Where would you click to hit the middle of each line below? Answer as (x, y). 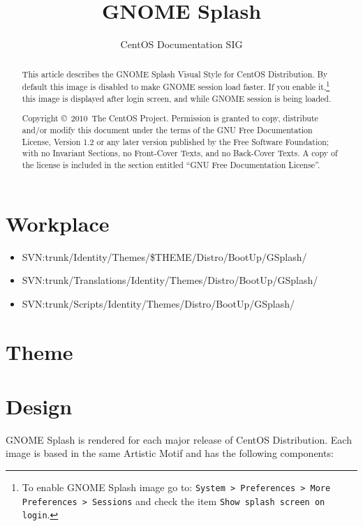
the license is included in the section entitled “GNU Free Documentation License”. (171, 164)
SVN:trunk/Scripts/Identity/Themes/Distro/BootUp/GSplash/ (158, 303)
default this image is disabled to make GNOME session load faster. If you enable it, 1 (176, 86)
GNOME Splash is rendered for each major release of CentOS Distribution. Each (179, 439)
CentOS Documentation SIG (181, 44)
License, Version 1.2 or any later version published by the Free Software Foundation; (176, 141)
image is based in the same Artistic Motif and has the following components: (170, 453)
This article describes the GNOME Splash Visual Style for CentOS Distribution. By (175, 74)
